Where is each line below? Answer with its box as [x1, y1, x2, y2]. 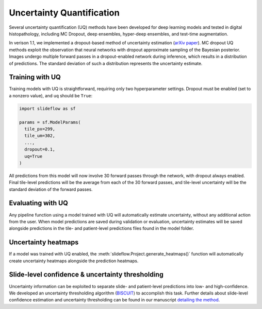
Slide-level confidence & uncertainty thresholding [9, 271, 164, 279]
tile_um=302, [24, 133, 55, 139]
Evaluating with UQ [9, 199, 68, 207]
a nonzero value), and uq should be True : [9, 92, 93, 98]
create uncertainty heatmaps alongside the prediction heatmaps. [9, 258, 139, 264]
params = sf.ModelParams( [19, 119, 81, 125]
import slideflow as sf [19, 106, 76, 111]
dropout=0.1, [24, 146, 55, 152]
